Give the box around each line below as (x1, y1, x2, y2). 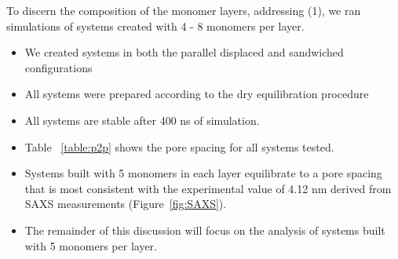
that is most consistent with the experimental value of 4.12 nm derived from (24, 180, 392, 196)
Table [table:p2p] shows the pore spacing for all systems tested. (24, 138, 334, 155)
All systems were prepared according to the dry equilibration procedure (24, 86, 369, 102)
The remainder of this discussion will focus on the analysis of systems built (24, 221, 385, 238)
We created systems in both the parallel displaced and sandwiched (24, 44, 344, 60)
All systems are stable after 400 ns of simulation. (24, 111, 260, 128)
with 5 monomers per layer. (24, 237, 157, 254)
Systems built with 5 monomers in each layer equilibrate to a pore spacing (24, 165, 382, 181)
